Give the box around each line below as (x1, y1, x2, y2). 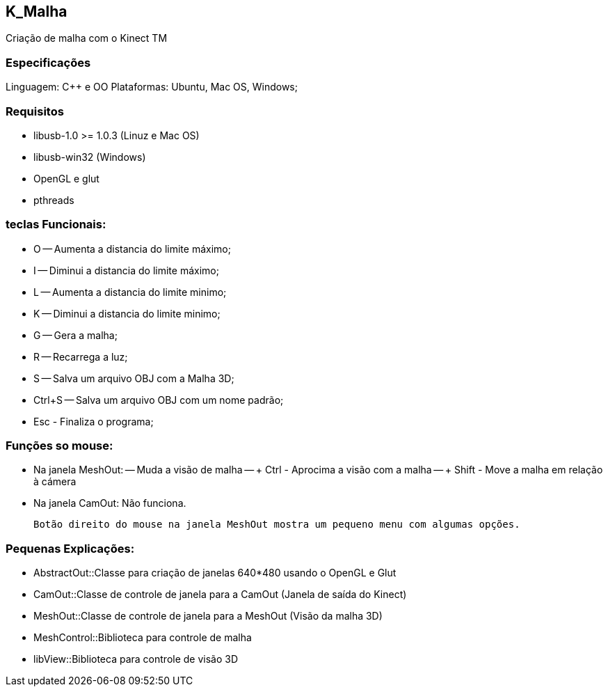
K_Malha (6, 3, 67, 20)
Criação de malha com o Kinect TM (6, 32, 168, 45)
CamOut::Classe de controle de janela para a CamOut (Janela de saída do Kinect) (33, 588, 407, 601)
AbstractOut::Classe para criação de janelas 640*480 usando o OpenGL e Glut (33, 567, 397, 579)
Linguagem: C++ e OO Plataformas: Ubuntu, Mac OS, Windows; (6, 81, 298, 93)
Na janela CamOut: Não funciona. (33, 497, 186, 510)
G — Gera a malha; (33, 329, 118, 341)
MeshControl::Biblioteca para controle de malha (33, 631, 252, 644)
